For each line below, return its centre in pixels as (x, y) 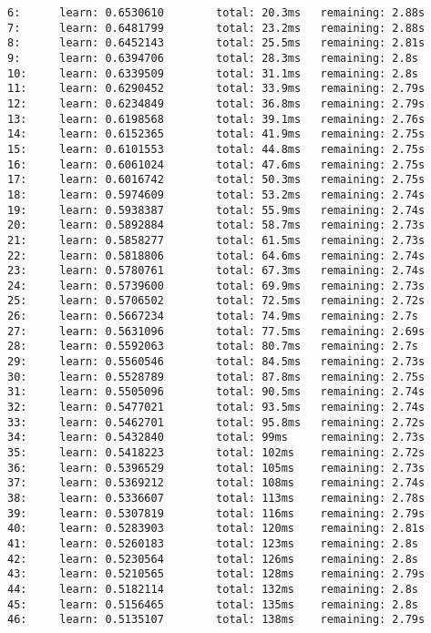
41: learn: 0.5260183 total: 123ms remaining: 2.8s (213, 543)
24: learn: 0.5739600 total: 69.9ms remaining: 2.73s (216, 286)
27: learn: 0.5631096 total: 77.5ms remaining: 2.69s (216, 331)
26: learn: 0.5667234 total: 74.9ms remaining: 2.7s (213, 316)
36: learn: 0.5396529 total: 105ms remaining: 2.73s (216, 468)
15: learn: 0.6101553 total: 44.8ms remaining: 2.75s (216, 149)
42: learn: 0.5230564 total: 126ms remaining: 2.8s (213, 559)
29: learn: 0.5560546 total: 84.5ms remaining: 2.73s (216, 362)
